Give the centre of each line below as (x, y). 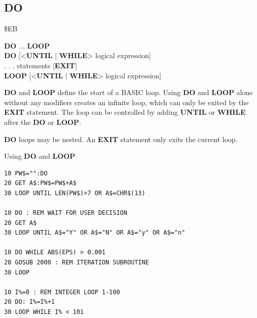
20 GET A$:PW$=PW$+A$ (40, 183)
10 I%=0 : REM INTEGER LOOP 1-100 (62, 292)
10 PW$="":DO (26, 173)
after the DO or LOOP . (43, 122)
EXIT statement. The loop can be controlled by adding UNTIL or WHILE (125, 112)
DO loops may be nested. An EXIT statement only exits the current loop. (121, 139)
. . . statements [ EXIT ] (41, 65)
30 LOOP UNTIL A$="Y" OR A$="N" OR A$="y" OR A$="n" (95, 233)
